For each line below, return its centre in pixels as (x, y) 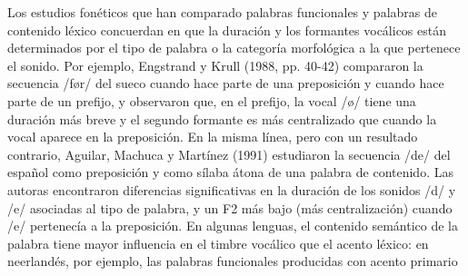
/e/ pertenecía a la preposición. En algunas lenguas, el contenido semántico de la (233, 226)
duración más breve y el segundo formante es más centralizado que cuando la (222, 118)
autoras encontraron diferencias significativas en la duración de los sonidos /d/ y (232, 189)
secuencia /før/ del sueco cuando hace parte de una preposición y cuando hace (226, 83)
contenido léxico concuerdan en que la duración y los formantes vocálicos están (227, 30)
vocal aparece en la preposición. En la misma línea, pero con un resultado (213, 137)
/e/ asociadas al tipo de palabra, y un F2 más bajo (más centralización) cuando (230, 207)
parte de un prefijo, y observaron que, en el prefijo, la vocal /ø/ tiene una (212, 100)
